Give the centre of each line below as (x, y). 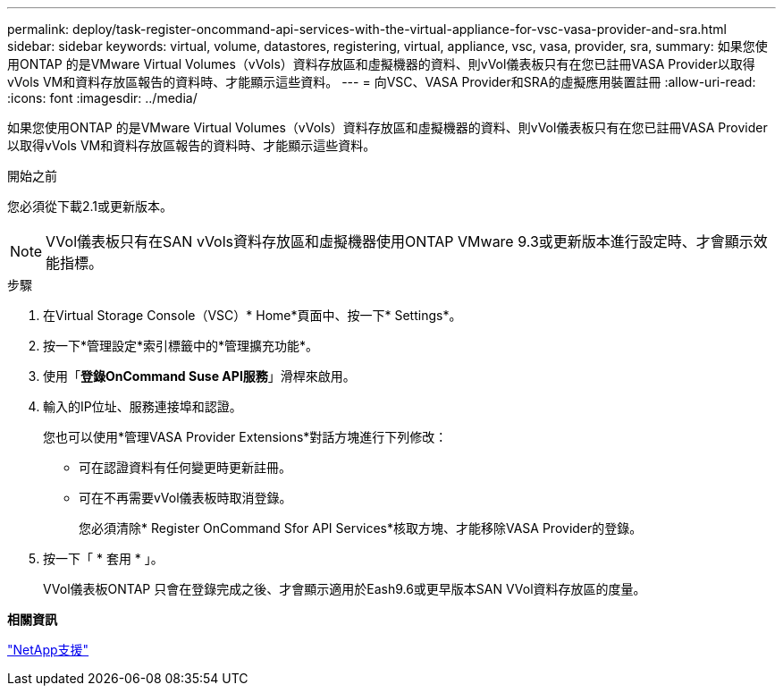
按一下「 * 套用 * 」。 (103, 558)
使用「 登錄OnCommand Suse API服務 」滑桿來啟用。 (199, 376)
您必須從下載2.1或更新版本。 (90, 206)
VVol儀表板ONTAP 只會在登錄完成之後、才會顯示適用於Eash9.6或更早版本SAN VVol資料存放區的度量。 (345, 589)
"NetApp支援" (48, 650)
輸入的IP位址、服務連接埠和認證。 (143, 406)
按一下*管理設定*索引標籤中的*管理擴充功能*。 (181, 346)
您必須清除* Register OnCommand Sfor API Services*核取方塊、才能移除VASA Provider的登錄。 (361, 528)
